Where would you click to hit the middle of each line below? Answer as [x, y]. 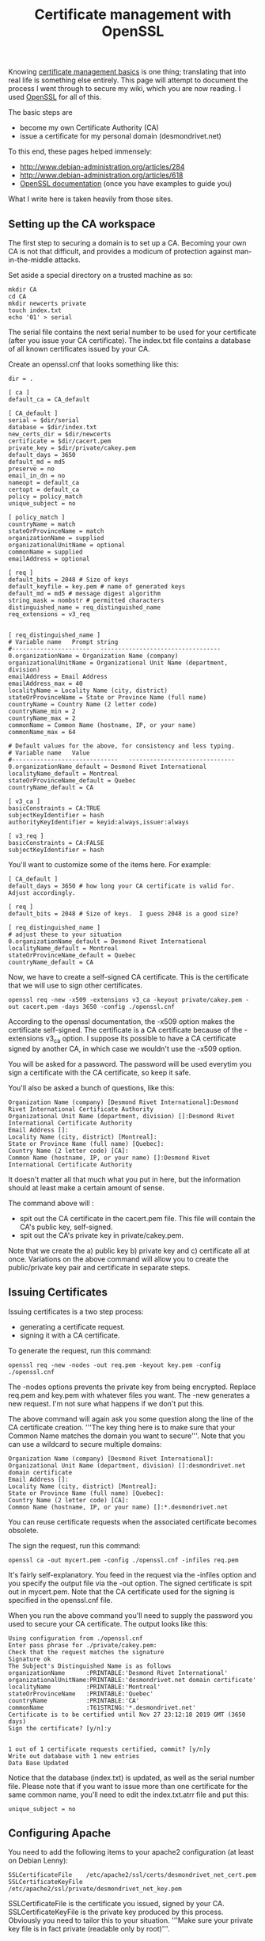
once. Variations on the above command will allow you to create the [119, 1259]
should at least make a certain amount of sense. [86, 1187]
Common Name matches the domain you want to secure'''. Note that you [127, 1436]
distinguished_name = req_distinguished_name [84, 607]
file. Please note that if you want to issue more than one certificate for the [128, 1786]
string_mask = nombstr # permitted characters [86, 600]
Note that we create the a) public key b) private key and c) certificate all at [129, 1250]
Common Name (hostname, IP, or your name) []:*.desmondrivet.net [118, 1507]
